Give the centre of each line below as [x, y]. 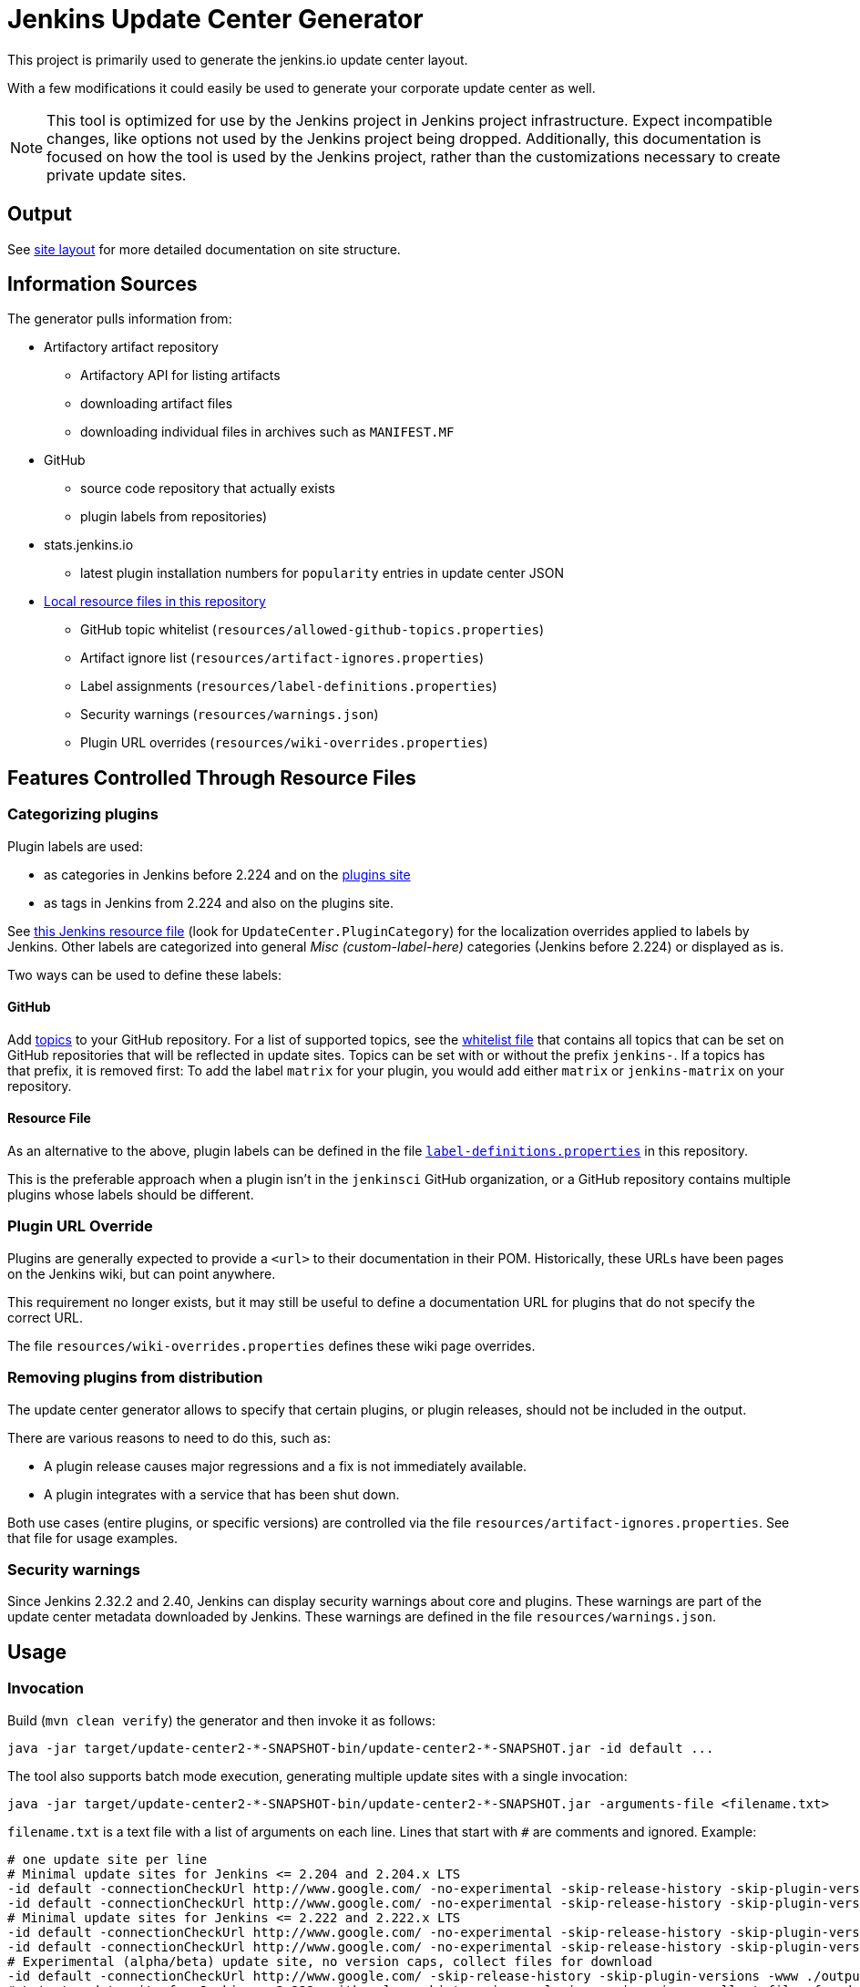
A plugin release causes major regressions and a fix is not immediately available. [286, 1466]
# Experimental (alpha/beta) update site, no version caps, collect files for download [330, 1961]
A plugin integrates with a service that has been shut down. [222, 1494]
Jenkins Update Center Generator [215, 19]
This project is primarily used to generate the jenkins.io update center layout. [238, 59]
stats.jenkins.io [89, 545]
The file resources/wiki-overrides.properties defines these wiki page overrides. [271, 1345]
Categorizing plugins [83, 814]
